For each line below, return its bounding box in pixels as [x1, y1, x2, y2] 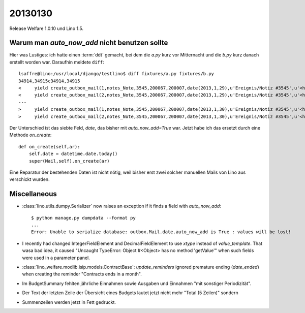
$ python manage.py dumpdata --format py [31, 215, 136, 221]
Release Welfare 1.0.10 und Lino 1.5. [9, 25, 84, 32]
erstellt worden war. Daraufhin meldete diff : [9, 59, 104, 65]
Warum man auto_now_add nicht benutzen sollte [9, 39, 168, 47]
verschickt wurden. [9, 176, 50, 182]
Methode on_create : [9, 132, 52, 138]
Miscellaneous [9, 190, 57, 198]
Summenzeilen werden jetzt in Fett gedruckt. [22, 299, 116, 305]
